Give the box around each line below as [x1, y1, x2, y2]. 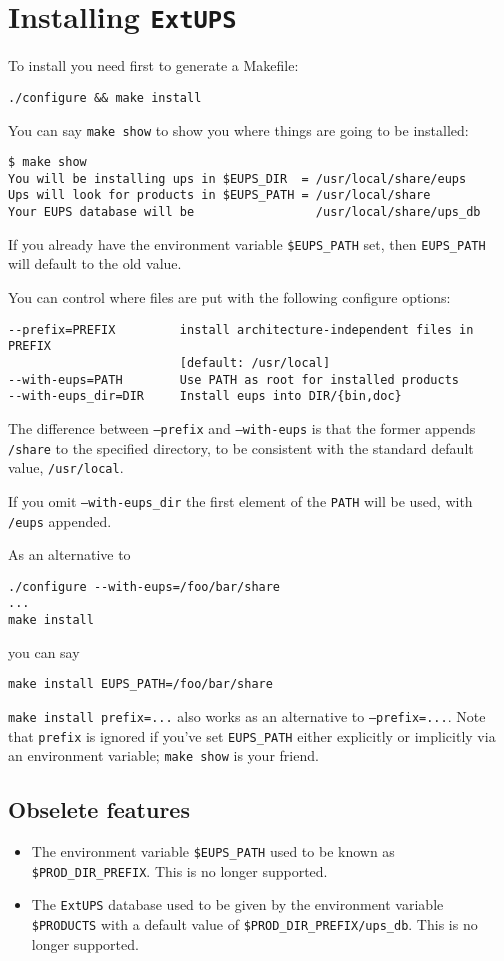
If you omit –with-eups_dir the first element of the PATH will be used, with [8, 490, 473, 511]
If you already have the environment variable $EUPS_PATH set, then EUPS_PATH [8, 233, 486, 254]
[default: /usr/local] [179, 355, 331, 370]
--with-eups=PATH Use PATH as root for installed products [8, 372, 460, 387]
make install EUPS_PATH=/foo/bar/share [8, 677, 273, 692]
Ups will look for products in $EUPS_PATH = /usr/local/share [8, 188, 431, 203]
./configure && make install [8, 90, 202, 105]
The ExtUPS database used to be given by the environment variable [31, 894, 444, 915]
